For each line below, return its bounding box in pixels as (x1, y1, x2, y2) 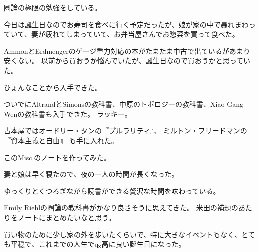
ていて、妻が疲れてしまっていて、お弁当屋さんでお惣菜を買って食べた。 (4, 29, 239, 39)
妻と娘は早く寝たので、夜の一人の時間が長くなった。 (4, 169, 179, 179)
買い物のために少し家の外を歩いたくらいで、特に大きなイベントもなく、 (4, 229, 242, 239)
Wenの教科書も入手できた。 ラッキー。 (4, 108, 132, 119)
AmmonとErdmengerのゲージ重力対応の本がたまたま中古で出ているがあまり (4, 45, 250, 56)
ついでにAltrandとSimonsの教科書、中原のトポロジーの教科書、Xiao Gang (4, 99, 243, 109)
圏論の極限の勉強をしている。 (4, 2, 102, 12)
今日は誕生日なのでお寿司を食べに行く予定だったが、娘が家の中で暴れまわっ (4, 19, 256, 29)
